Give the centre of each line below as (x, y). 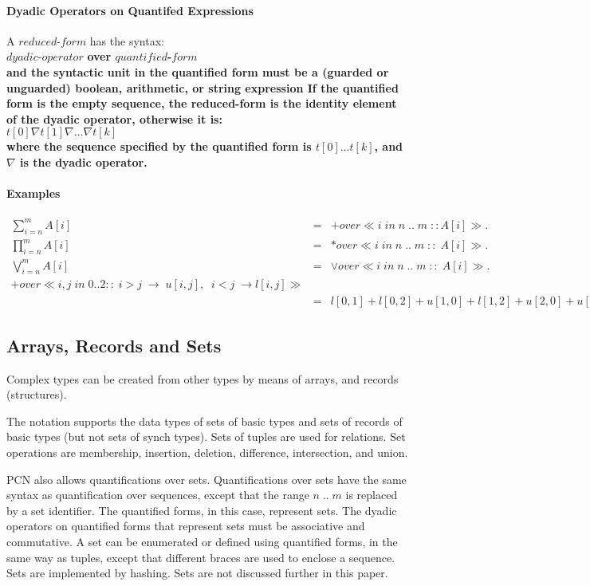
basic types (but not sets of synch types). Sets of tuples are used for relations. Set (206, 437)
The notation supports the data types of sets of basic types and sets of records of (205, 421)
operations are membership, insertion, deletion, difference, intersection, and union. (207, 452)
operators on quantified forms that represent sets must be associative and (186, 526)
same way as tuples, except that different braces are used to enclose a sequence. (201, 557)
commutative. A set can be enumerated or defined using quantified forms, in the (202, 541)
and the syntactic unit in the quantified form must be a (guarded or (198, 71)
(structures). (37, 394)
